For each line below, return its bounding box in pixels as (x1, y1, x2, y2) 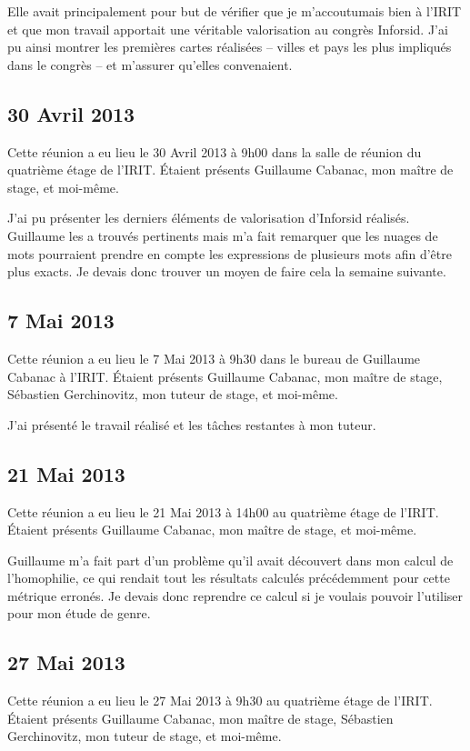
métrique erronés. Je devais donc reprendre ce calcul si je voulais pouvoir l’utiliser (7, 586, 463, 605)
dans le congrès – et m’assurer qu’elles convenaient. (7, 55, 293, 74)
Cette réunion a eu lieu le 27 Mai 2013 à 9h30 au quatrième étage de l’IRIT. (7, 691, 433, 710)
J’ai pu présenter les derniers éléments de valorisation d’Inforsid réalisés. (7, 208, 410, 227)
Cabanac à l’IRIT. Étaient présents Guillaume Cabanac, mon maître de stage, (7, 366, 443, 386)
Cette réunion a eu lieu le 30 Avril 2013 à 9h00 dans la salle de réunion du (7, 142, 422, 161)
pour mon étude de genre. (7, 604, 151, 623)
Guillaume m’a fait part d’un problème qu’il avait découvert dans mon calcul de (7, 550, 454, 569)
